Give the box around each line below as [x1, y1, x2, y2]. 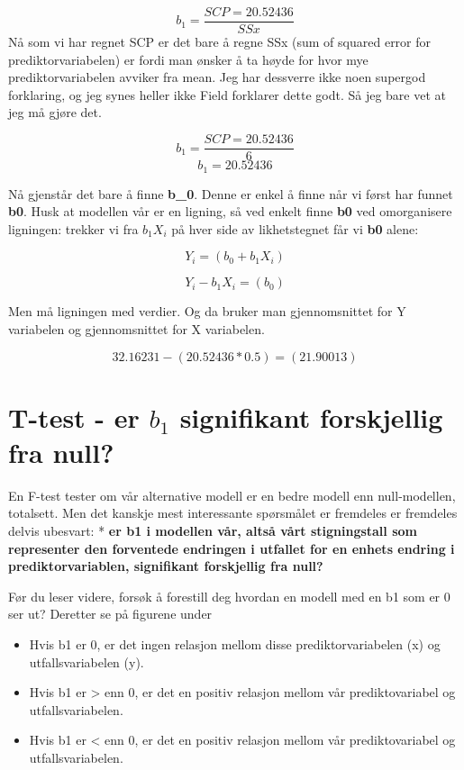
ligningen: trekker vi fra [8, 219, 139, 238]
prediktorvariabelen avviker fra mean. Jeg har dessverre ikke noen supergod [8, 68, 426, 86]
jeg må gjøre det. [8, 103, 102, 122]
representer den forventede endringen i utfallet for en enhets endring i [8, 539, 455, 557]
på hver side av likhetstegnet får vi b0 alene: [171, 219, 419, 238]
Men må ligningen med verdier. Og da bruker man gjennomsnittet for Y [8, 302, 406, 321]
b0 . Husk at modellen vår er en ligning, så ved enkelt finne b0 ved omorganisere [8, 202, 452, 221]
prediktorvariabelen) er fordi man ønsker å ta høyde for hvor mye [8, 50, 368, 68]
